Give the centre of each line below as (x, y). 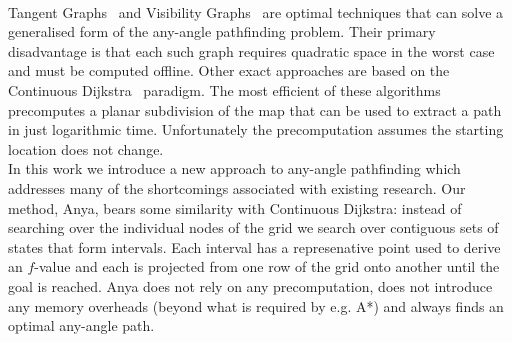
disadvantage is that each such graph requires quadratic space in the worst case (251, 50)
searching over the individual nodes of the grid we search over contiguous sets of (253, 227)
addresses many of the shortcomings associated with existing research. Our (237, 187)
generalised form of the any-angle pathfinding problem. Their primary (222, 31)
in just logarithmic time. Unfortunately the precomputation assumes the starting (256, 129)
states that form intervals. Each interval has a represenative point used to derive (254, 246)
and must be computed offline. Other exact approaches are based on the (229, 70)
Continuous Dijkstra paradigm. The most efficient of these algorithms (224, 89)
